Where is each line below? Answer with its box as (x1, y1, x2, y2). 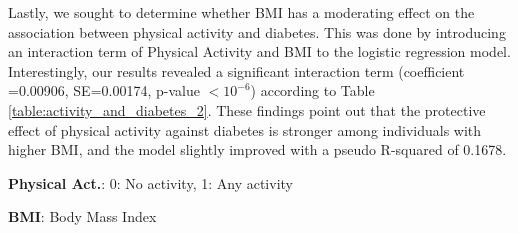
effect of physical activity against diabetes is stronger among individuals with (8, 119, 482, 140)
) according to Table (250, 80, 375, 101)
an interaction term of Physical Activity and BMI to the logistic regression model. (8, 41, 511, 62)
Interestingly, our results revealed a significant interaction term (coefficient (8, 60, 465, 81)
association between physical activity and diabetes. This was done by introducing (8, 21, 506, 42)
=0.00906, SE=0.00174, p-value (8, 80, 200, 101)
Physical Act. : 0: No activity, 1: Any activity (8, 172, 293, 193)
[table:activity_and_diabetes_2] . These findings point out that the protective (8, 99, 486, 120)
